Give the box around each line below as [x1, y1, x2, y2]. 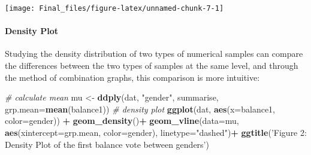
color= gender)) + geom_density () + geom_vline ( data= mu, [5, 114, 239, 127]
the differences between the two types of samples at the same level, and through [5, 59, 298, 72]
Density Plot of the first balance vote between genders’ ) [5, 138, 209, 150]
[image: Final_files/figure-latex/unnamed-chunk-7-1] [5, 4, 224, 13]
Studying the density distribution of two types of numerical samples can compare [5, 47, 303, 60]
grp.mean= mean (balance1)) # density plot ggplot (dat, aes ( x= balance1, [5, 102, 275, 115]
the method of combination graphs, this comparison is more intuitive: [5, 71, 260, 83]
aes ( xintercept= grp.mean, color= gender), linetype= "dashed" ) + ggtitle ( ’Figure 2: [5, 126, 307, 139]
